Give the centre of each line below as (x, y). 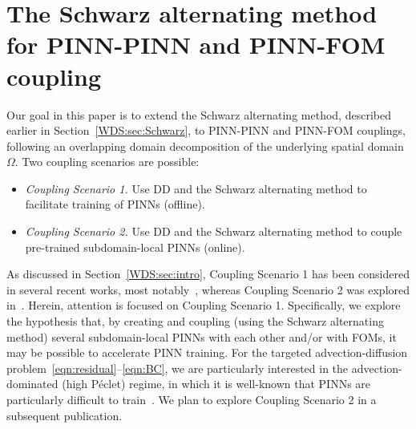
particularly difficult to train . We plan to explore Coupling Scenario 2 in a (192, 399)
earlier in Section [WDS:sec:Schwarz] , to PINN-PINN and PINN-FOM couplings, (206, 130)
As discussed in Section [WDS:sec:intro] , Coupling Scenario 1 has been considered (208, 274)
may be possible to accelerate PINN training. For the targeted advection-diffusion (207, 352)
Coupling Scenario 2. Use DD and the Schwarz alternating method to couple (214, 231)
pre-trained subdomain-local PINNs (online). (135, 247)
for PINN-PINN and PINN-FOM (196, 45)
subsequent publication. (65, 415)
